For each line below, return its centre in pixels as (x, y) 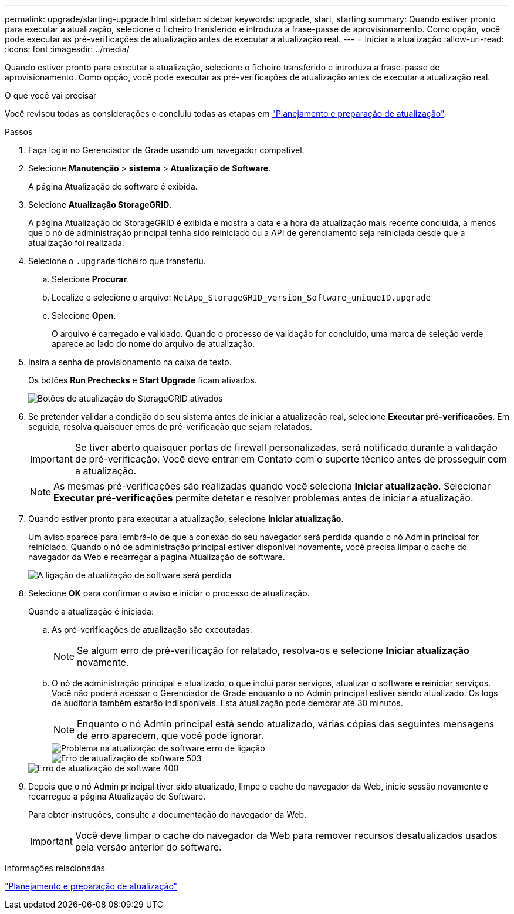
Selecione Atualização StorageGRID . (100, 205)
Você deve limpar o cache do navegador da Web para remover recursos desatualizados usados (286, 835)
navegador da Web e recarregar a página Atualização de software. (157, 557)
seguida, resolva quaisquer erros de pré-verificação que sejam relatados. (170, 426)
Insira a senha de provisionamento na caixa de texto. (130, 362)
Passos (19, 132)
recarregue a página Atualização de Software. (117, 796)
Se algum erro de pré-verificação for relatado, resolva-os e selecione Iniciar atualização (273, 650)
